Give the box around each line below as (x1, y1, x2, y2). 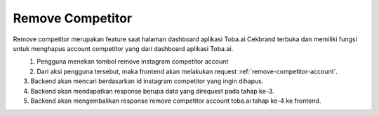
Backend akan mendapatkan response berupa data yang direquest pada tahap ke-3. (30, 87, 274, 95)
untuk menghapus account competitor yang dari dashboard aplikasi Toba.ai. (13, 44, 234, 52)
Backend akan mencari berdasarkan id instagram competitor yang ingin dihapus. (30, 77, 264, 85)
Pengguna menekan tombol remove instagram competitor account (36, 57, 229, 66)
